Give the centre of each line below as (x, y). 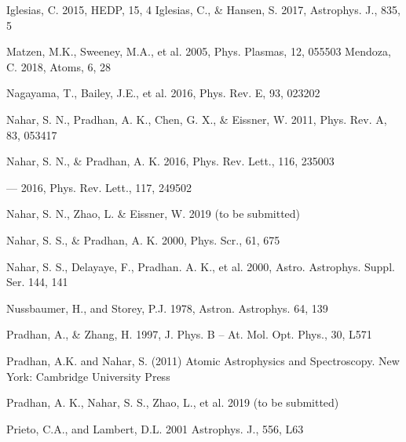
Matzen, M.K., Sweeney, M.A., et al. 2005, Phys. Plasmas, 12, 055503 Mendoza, (199, 51)
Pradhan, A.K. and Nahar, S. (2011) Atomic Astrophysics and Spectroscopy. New (203, 360)
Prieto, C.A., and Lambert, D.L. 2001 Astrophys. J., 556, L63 (155, 428)
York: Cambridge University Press (88, 376)
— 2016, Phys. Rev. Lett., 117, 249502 (99, 187)
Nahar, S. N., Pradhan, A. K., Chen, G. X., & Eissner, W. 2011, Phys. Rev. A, (197, 119)
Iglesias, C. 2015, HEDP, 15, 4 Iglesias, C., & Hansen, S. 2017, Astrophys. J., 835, (203, 9)
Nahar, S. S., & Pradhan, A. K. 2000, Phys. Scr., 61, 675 (143, 239)
